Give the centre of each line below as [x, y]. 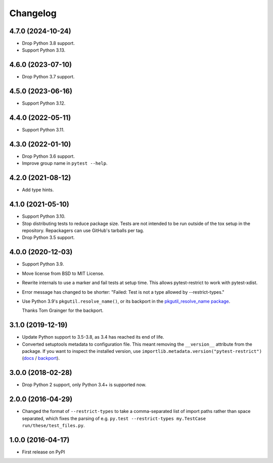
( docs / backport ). [41, 358]
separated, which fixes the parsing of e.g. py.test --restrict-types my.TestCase [114, 418]
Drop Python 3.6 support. [49, 156]
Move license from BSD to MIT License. [63, 273]
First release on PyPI [43, 452]
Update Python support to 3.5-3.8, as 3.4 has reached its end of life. [93, 337]
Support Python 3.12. [44, 103]
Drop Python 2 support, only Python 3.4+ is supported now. [84, 385]
